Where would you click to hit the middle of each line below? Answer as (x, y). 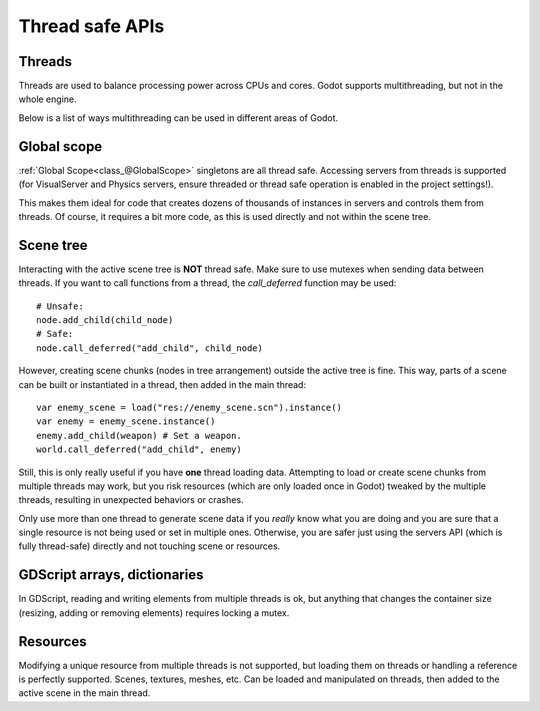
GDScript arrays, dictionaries (111, 575)
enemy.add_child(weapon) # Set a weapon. (139, 435)
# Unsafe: (60, 306)
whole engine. (47, 99)
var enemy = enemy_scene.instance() (126, 421)
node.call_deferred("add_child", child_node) (150, 348)
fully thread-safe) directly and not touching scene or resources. (149, 546)
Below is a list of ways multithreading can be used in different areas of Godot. (178, 117)
